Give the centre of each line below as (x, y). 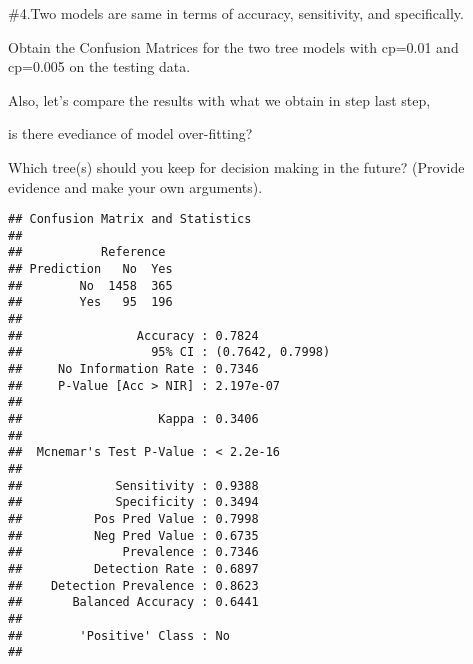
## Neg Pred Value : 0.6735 (133, 535)
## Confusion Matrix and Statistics (130, 219)
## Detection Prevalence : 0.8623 (133, 585)
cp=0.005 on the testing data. (99, 66)
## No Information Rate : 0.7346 (133, 369)
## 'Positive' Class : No (119, 635)
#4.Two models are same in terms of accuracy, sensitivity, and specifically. (236, 13)
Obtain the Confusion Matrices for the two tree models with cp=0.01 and (233, 46)
